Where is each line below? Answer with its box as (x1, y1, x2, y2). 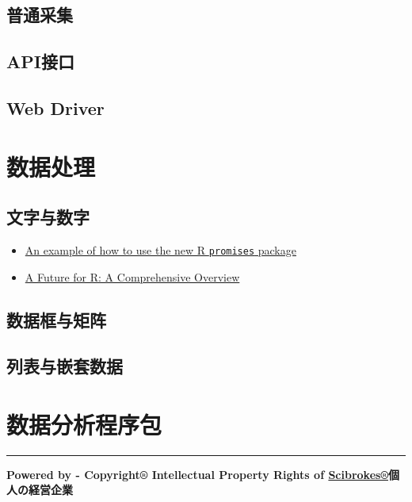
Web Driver (6, 95, 105, 120)
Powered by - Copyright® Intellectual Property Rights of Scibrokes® (6, 466, 388, 482)
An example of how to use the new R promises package (25, 241, 296, 258)
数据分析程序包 (6, 408, 162, 440)
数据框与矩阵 (6, 307, 106, 331)
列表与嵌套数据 (6, 354, 123, 378)
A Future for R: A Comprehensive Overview (25, 268, 240, 285)
